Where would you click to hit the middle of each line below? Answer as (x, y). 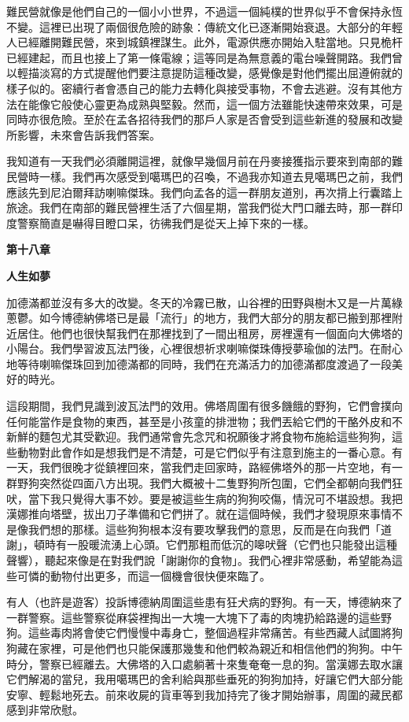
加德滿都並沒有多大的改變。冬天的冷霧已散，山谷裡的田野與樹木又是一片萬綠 (204, 302)
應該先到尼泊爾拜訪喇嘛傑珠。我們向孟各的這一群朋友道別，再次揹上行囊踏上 (204, 192)
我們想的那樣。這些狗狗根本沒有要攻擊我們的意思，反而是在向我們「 (204, 529)
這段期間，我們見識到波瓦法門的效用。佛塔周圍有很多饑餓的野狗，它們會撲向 (204, 406)
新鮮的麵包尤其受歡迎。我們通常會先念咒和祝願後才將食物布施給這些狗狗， (199, 437)
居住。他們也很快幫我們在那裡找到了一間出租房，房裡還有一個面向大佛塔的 (210, 333)
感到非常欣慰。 (45, 710)
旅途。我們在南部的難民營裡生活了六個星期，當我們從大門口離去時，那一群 (199, 207)
